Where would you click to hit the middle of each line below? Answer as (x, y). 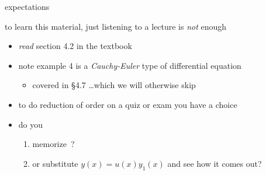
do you (31, 124)
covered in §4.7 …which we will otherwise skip (114, 85)
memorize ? (53, 144)
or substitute (55, 163)
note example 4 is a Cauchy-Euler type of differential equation (130, 65)
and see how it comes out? (215, 163)
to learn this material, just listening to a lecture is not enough (116, 26)
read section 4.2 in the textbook (75, 46)
